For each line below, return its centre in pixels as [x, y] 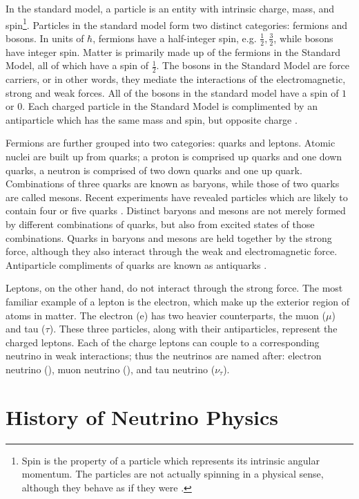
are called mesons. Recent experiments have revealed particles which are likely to [177, 197]
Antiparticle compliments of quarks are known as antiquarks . [136, 264]
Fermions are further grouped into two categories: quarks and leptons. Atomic [171, 143]
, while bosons [303, 38]
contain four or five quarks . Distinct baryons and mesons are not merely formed [176, 210]
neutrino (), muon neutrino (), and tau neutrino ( [110, 369]
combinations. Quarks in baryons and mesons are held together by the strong [169, 237]
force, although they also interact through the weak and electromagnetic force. [172, 251]
